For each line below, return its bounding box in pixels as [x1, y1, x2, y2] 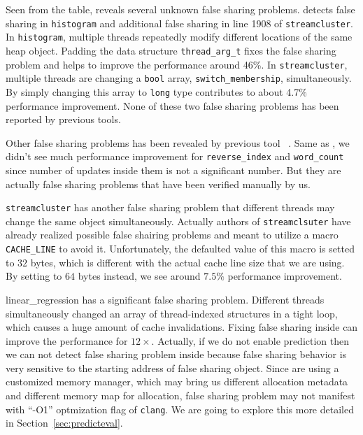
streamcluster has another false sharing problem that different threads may [6, 200, 335, 215]
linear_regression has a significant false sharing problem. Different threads [6, 292, 325, 306]
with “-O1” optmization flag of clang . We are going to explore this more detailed [6, 401, 354, 416]
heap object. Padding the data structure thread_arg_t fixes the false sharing [6, 43, 336, 57]
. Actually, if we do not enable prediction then [151, 333, 350, 348]
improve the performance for [6, 333, 128, 348]
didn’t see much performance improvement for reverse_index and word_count [6, 149, 344, 164]
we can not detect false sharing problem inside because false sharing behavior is [6, 347, 347, 362]
